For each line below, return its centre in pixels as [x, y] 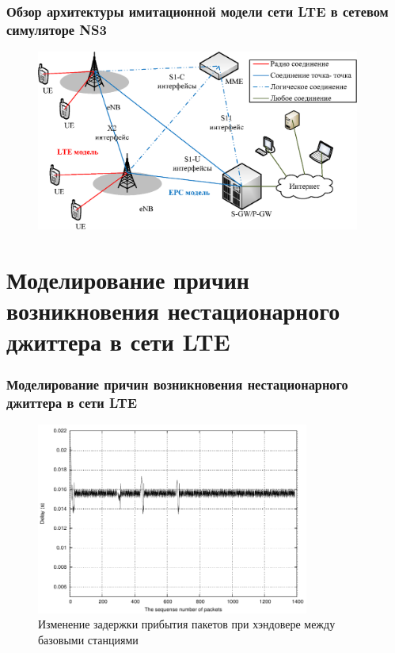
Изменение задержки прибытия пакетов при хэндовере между [187, 624]
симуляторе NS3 [57, 29]
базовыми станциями [88, 640]
